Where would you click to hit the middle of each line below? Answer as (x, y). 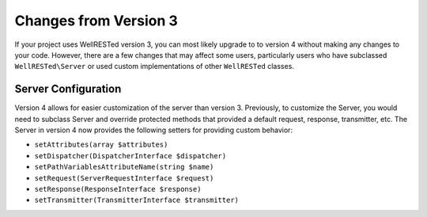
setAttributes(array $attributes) (101, 145)
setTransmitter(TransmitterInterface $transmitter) (137, 200)
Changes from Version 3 (96, 21)
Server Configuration (68, 89)
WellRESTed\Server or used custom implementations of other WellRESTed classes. (154, 67)
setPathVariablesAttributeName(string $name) (124, 167)
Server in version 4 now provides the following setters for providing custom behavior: (153, 130)
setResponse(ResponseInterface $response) (118, 189)
